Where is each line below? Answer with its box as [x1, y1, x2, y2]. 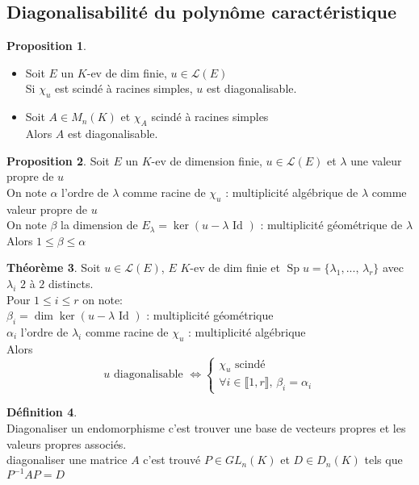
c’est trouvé [143, 451, 201, 468]
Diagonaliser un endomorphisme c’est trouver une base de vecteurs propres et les [6, 420, 406, 437]
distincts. [48, 274, 94, 291]
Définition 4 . [6, 403, 78, 420]
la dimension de [61, 216, 138, 233]
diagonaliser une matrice [6, 451, 128, 468]
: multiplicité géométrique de [260, 216, 403, 233]
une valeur [350, 152, 402, 169]
